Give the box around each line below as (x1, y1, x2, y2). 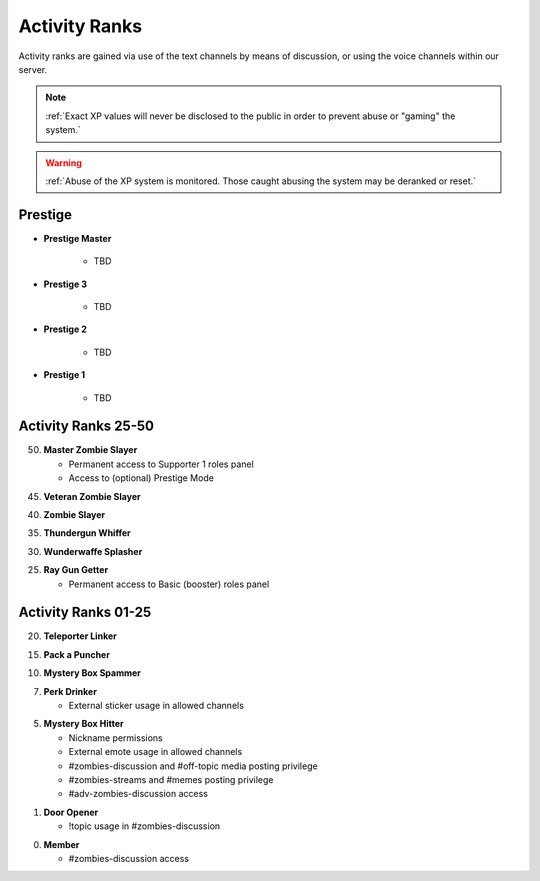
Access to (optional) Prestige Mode (68, 472, 215, 484)
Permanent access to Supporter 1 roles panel (68, 458, 254, 470)
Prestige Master (43, 232, 112, 244)
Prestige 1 (43, 369, 86, 381)
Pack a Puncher (43, 648, 110, 660)
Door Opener (43, 806, 99, 818)
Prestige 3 (43, 278, 88, 290)
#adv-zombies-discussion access (68, 788, 209, 800)
